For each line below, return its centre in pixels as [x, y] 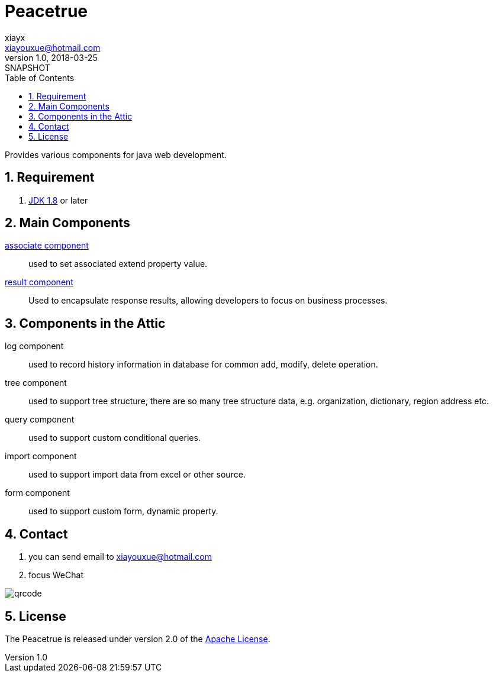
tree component [36, 383]
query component [40, 420]
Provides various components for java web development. [116, 154]
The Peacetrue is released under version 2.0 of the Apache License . [138, 639]
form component [37, 493]
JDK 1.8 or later [58, 200]
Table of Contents [40, 78]
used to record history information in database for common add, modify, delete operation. [203, 365]
